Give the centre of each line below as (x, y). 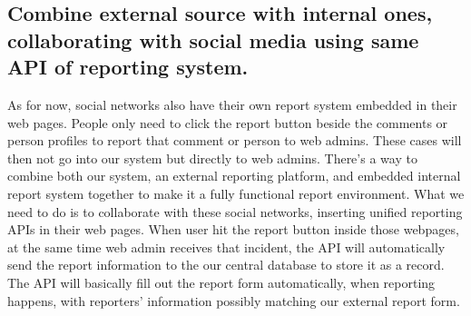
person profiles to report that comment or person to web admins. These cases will (235, 140)
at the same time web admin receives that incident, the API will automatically (226, 247)
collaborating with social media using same (213, 39)
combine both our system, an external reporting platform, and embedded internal (234, 176)
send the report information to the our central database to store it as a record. (226, 265)
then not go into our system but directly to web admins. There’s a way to (212, 158)
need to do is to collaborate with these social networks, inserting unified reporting (235, 211)
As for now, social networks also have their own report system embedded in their (232, 104)
